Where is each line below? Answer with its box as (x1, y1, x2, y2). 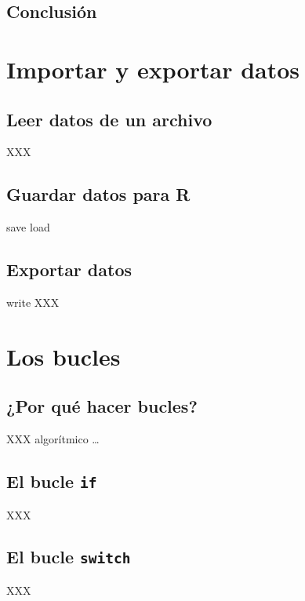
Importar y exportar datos (6, 53, 300, 85)
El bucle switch (6, 545, 131, 569)
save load (6, 219, 50, 235)
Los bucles (6, 340, 121, 372)
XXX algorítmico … (6, 431, 100, 447)
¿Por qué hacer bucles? (6, 394, 198, 418)
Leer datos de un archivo (6, 107, 212, 131)
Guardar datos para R (6, 182, 191, 206)
